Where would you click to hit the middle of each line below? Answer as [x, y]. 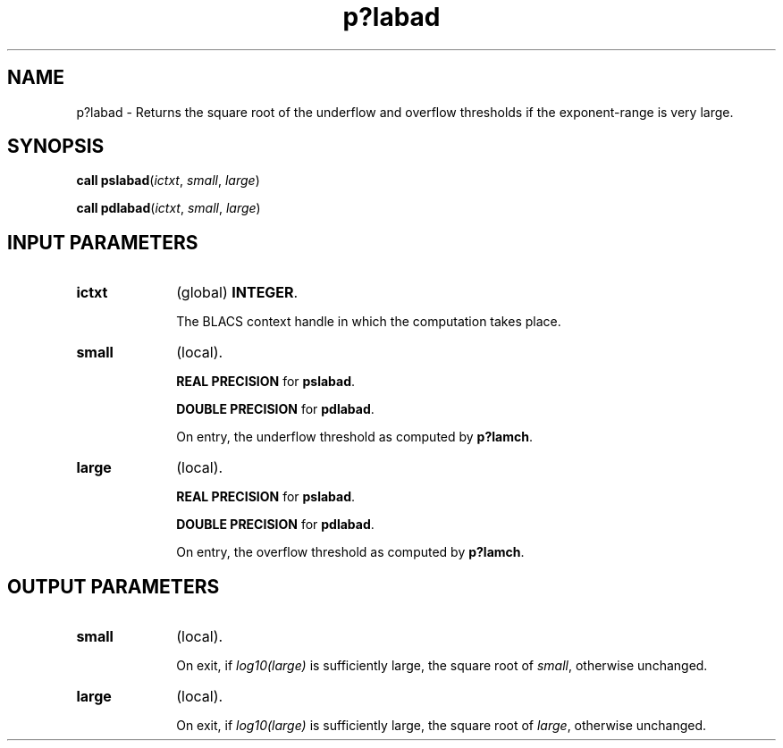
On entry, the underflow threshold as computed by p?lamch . [354, 437]
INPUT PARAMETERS [103, 242]
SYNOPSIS [56, 147]
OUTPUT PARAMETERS [114, 586]
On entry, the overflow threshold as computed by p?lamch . [350, 552]
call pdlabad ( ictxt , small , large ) [168, 208]
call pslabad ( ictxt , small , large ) [168, 181]
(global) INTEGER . [237, 293]
